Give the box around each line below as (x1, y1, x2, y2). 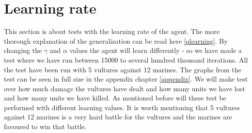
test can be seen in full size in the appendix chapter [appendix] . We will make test (4, 74, 248, 84)
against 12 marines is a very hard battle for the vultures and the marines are (4, 112, 232, 122)
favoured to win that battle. (4, 121, 87, 132)
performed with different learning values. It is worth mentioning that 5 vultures (4, 102, 240, 112)
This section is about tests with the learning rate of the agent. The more (4, 26, 220, 36)
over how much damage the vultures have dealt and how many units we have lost (4, 83, 245, 93)
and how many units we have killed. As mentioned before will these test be (4, 93, 226, 103)
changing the (4, 45, 42, 55)
